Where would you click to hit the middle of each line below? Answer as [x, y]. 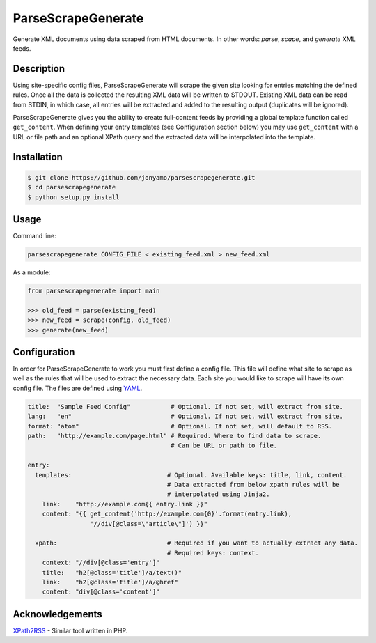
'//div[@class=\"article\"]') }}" [149, 524]
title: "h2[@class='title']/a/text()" [112, 572]
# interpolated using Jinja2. [218, 494]
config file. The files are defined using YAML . [78, 388]
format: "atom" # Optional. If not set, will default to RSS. [180, 426]
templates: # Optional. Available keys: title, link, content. [191, 475]
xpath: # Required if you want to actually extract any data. [197, 543]
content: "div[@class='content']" [101, 592]
